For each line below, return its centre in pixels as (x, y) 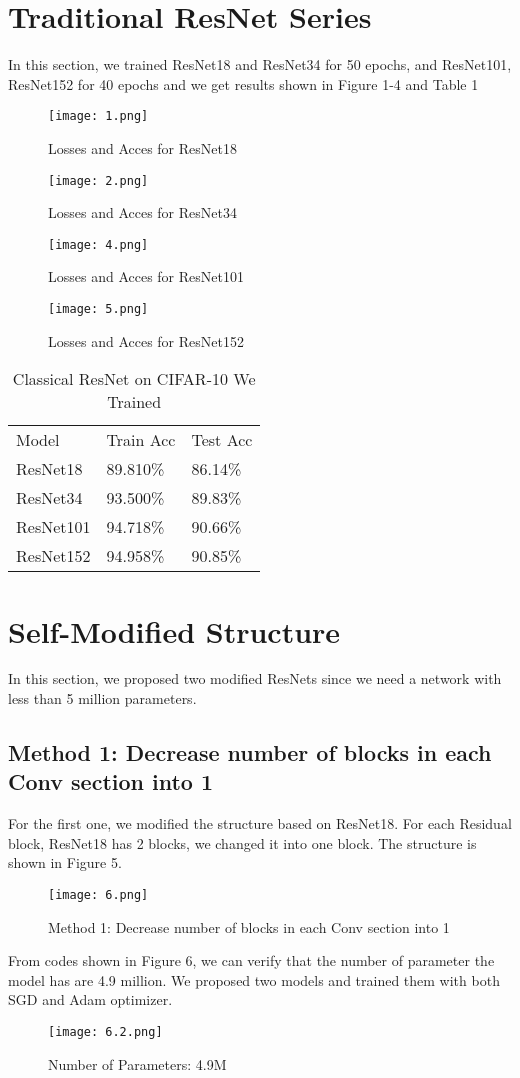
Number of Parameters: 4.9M (137, 1063)
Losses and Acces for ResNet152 (146, 340)
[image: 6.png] (98, 895)
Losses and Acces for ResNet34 (142, 212)
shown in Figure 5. (65, 862)
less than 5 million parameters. (102, 698)
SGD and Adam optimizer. (90, 999)
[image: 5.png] (98, 309)
